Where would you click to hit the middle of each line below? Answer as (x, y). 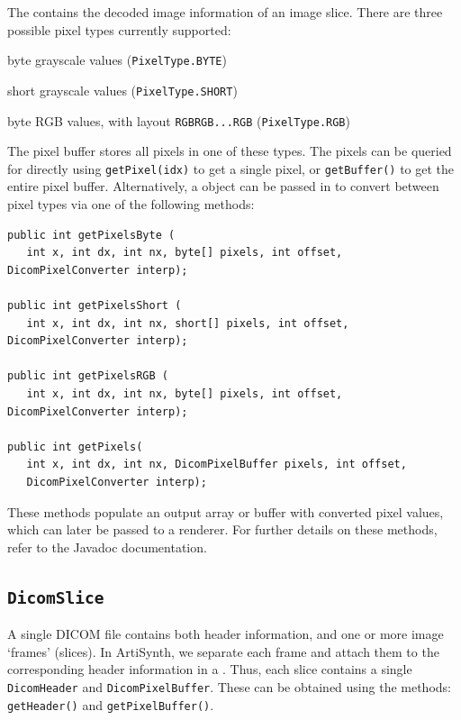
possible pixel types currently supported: (119, 29)
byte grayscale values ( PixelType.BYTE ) (117, 60)
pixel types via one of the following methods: (131, 204)
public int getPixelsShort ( (95, 305)
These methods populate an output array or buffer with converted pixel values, (226, 511)
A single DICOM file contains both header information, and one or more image (226, 634)
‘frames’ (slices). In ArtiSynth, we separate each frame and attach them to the (223, 651)
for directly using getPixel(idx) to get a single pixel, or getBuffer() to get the (231, 168)
